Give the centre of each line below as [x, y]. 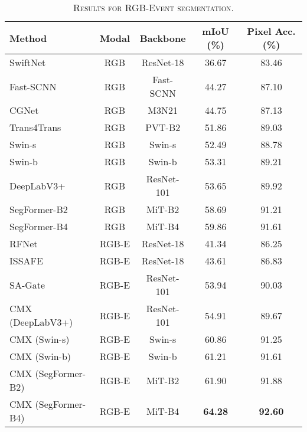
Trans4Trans [35, 127]
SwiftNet [28, 62]
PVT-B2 [163, 127]
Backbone [163, 38]
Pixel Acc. [271, 31]
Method [28, 38]
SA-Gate [27, 284]
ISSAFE [26, 261]
